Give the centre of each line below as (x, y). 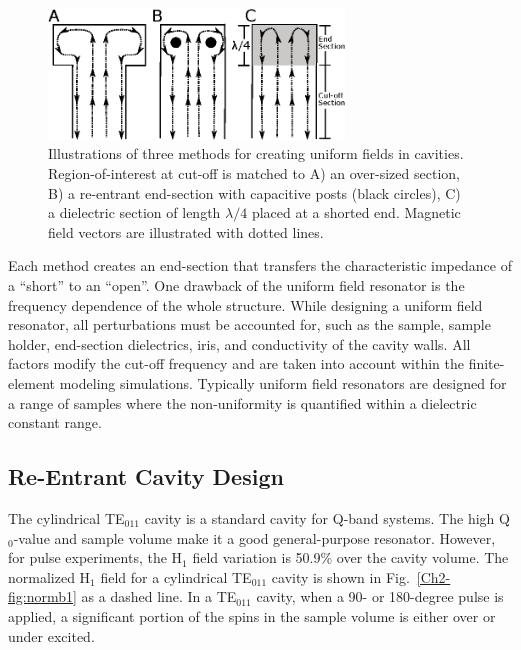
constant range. (55, 422)
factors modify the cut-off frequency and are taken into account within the (236, 363)
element (32, 382)
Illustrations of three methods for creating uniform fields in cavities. (256, 153)
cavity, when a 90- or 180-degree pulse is (380, 596)
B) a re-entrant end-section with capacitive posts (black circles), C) (254, 192)
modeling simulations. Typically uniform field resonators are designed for (283, 382)
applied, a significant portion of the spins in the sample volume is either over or (252, 615)
